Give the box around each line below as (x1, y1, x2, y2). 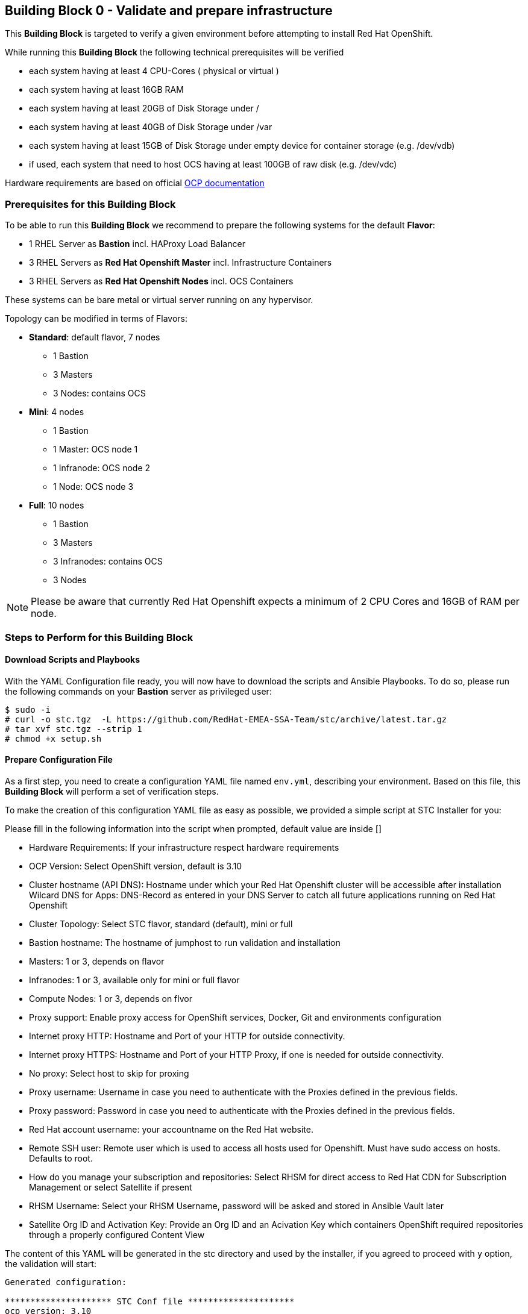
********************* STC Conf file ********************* (5, 1296, 295, 1306)
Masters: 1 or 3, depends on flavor (29, 956, 165, 966)
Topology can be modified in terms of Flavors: (5, 313, 188, 324)
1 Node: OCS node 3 (53, 481, 134, 492)
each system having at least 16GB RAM (29, 84, 184, 95)
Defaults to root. (29, 1153, 93, 1163)
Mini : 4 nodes (29, 407, 84, 418)
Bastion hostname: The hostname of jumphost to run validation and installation (29, 937, 341, 948)
